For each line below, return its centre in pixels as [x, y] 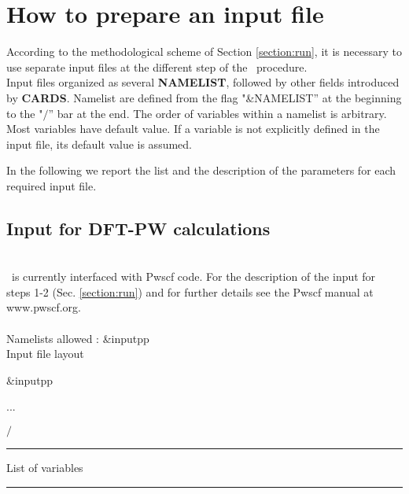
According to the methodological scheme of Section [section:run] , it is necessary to [204, 52]
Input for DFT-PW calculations [138, 228]
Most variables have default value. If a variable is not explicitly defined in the [193, 129]
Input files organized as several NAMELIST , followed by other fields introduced [203, 82]
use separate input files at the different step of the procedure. [157, 66]
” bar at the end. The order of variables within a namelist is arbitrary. [217, 113]
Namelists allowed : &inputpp [78, 338]
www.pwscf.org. [44, 307]
